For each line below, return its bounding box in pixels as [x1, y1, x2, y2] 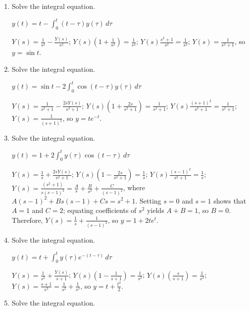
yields [147, 205, 164, 215]
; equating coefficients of [63, 205, 137, 215]
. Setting [135, 195, 161, 206]
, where [123, 182, 146, 193]
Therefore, [11, 214, 43, 225]
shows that [213, 195, 247, 206]
